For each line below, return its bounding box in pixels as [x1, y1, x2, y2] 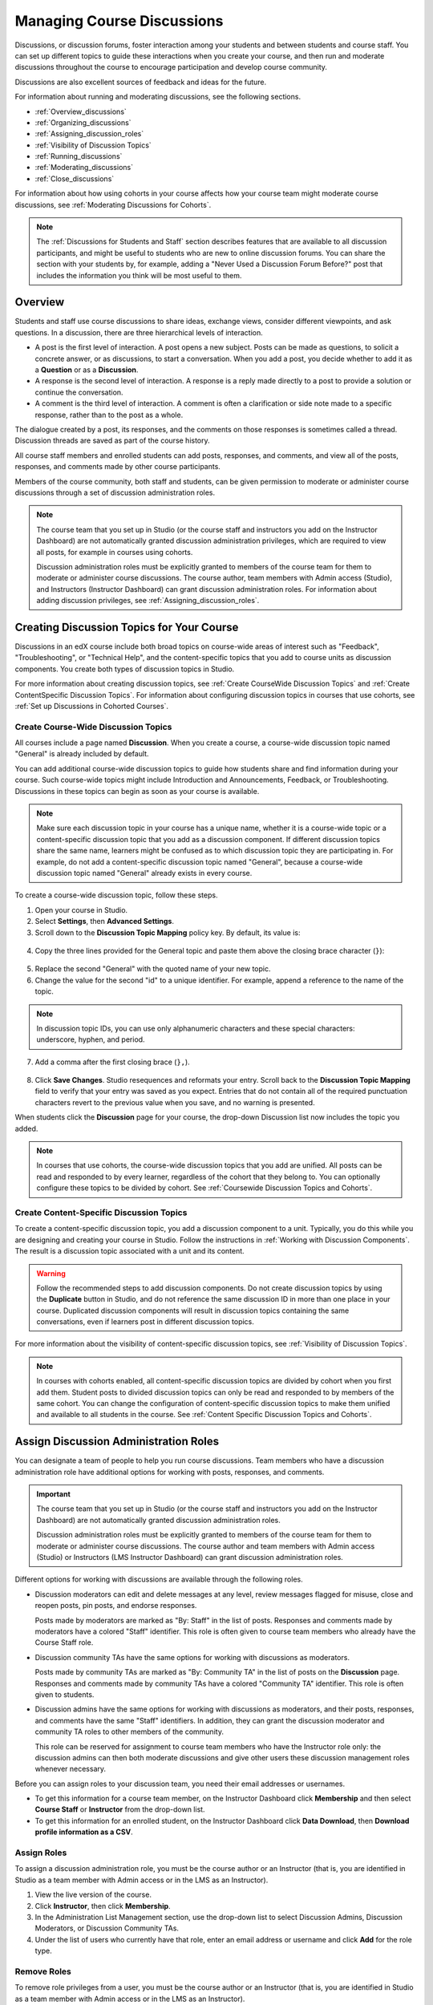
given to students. [34, 1689, 95, 1699]
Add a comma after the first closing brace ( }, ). [34, 1057, 190, 1067]
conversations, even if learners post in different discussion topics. [36, 1317, 254, 1327]
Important [36, 1489, 71, 1499]
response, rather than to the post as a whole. [34, 410, 184, 419]
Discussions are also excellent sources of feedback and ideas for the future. [14, 77, 267, 87]
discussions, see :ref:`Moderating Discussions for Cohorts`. [14, 200, 212, 209]
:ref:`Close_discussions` [34, 173, 115, 184]
